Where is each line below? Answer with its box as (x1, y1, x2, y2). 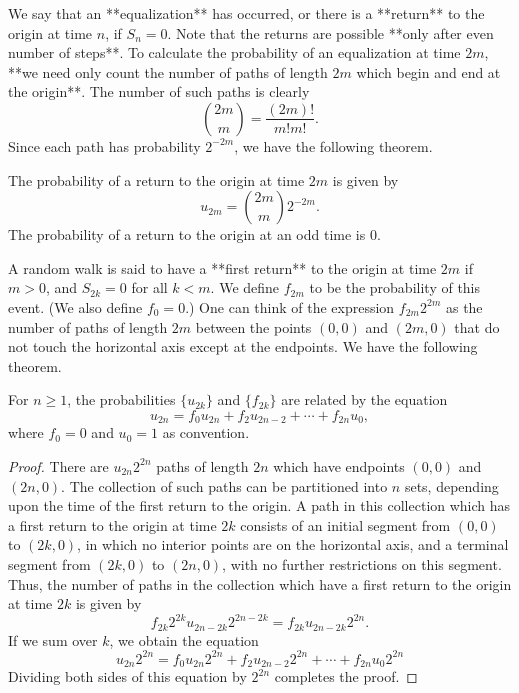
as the (445, 296, 483, 317)
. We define (210, 277, 280, 298)
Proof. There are (8, 455, 109, 476)
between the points (195, 316, 312, 337)
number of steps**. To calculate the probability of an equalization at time (8, 42, 461, 63)
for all (131, 277, 168, 298)
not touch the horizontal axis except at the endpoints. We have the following (8, 336, 478, 357)
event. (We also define (8, 296, 143, 317)
